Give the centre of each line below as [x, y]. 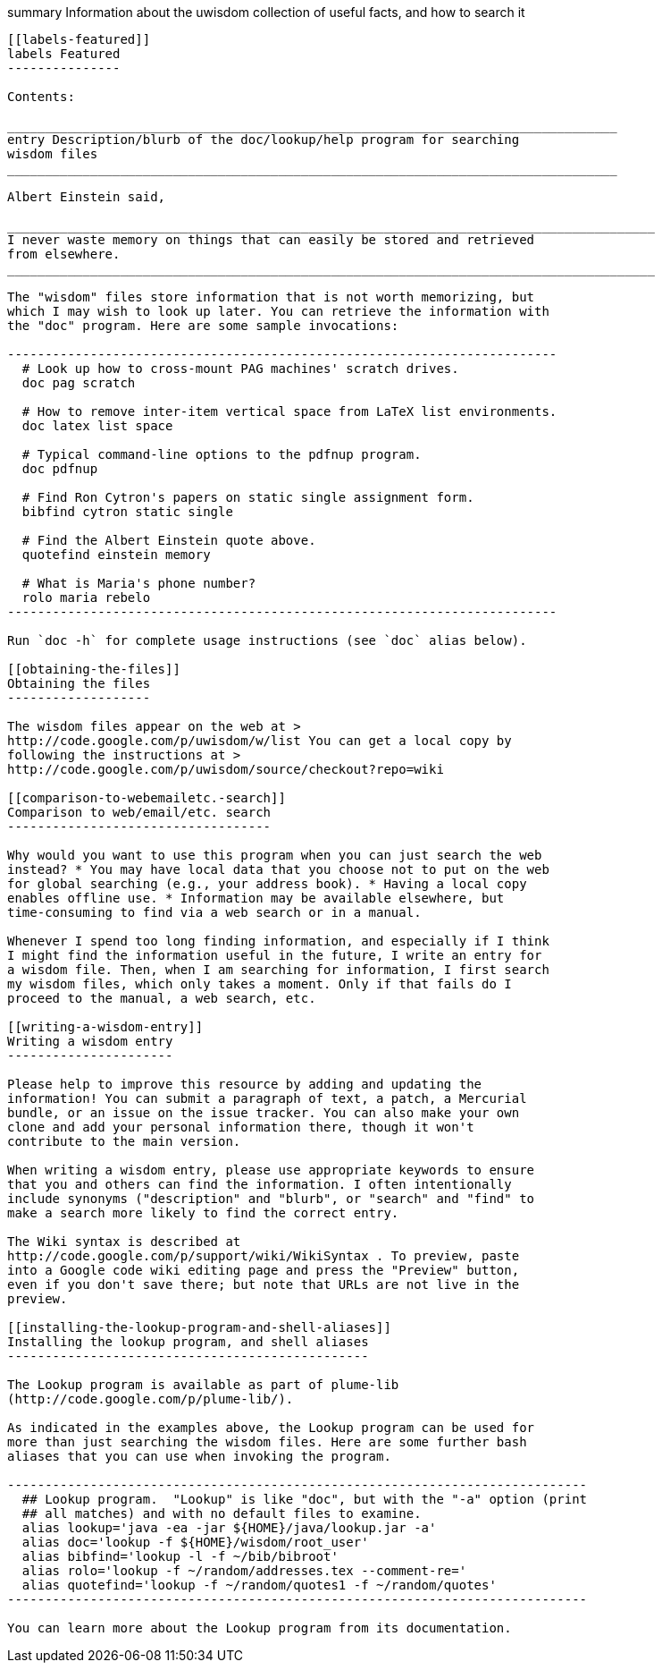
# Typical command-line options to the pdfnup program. [222, 454]
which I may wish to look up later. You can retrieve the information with [278, 311]
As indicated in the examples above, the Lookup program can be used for [271, 1428]
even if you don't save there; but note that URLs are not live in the [264, 1284]
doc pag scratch [79, 383]
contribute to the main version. [124, 1141]
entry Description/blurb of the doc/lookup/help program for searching [264, 140]
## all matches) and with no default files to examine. [222, 1513]
